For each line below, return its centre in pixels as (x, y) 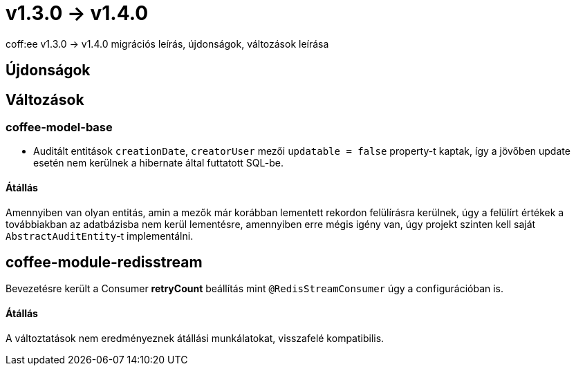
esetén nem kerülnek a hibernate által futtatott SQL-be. (158, 163)
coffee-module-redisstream (104, 263)
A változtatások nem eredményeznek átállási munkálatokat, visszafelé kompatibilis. (195, 338)
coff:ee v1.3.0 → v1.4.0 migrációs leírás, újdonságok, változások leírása (167, 44)
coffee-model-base (59, 127)
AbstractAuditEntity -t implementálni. (100, 236)
